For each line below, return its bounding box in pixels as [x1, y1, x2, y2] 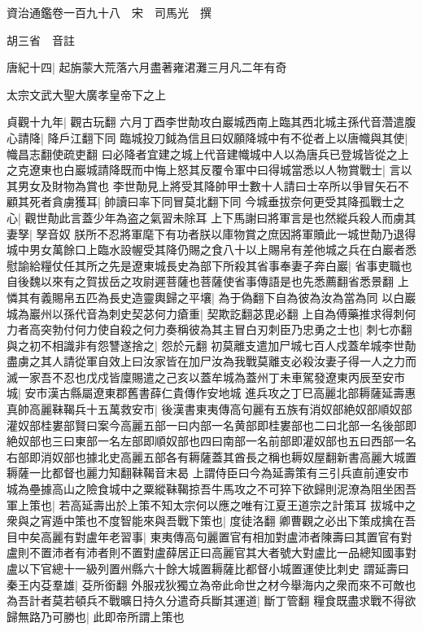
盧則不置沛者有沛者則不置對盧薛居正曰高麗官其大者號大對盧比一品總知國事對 [7, 544, 416, 561]
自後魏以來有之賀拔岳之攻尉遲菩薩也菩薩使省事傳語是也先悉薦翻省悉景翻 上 [7, 273, 409, 290]
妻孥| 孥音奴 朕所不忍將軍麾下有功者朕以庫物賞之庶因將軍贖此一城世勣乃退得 [7, 225, 416, 242]
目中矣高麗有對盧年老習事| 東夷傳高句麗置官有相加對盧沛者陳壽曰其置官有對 [7, 528, 412, 545]
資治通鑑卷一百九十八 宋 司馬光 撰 [7, 4, 211, 20]
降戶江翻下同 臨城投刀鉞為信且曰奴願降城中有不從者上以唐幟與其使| [47, 129, 408, 146]
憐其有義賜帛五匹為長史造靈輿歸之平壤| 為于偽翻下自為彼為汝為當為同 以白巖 [7, 288, 416, 305]
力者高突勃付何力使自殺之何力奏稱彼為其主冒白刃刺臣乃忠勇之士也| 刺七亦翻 [7, 321, 412, 338]
